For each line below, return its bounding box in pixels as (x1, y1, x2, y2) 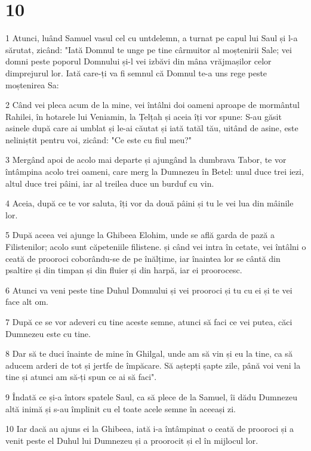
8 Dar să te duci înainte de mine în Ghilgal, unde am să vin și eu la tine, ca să (5, 347, 292, 360)
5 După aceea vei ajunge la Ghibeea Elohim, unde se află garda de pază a (5, 228, 275, 241)
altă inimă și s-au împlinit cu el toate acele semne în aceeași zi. (5, 402, 236, 415)
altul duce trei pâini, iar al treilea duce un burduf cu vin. (5, 177, 214, 189)
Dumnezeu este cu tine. (5, 327, 91, 339)
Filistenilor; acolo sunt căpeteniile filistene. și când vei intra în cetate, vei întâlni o (5, 240, 306, 253)
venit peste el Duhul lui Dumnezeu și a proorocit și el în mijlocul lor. (5, 434, 258, 446)
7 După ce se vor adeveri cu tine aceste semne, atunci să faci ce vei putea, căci (5, 316, 292, 328)
